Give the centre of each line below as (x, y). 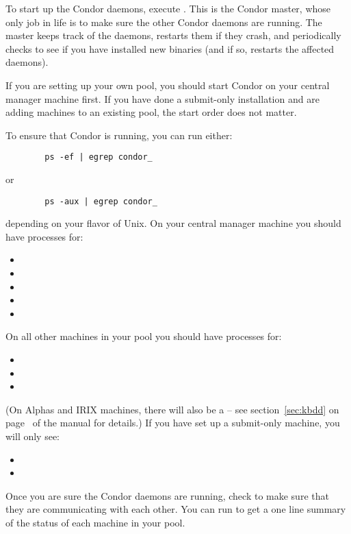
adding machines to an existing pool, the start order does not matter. (151, 112)
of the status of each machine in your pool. (95, 522)
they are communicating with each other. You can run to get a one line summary (176, 509)
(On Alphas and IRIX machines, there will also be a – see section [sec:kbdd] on (172, 409)
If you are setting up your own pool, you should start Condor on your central (168, 85)
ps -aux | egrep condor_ (101, 201)
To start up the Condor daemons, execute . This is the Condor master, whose (168, 8)
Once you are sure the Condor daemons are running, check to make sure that (167, 495)
